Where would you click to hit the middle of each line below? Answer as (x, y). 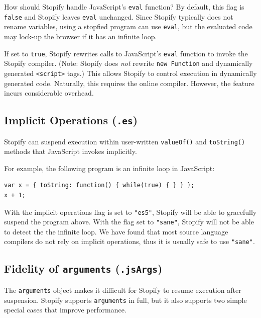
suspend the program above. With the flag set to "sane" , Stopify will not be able (129, 222)
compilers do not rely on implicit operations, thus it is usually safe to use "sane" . (129, 241)
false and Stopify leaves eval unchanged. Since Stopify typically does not (119, 16)
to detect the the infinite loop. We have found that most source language (116, 231)
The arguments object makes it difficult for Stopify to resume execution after (123, 290)
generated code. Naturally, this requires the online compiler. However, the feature (129, 83)
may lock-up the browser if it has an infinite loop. (81, 36)
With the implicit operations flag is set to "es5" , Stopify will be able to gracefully (130, 212)
